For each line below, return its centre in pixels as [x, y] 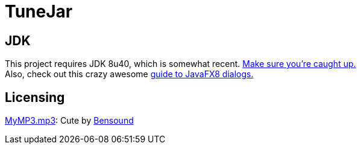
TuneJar [39, 11]
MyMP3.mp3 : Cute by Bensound [69, 121]
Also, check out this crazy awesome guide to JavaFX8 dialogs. [129, 74]
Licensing [35, 97]
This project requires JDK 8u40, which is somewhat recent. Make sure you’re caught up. [180, 64]
